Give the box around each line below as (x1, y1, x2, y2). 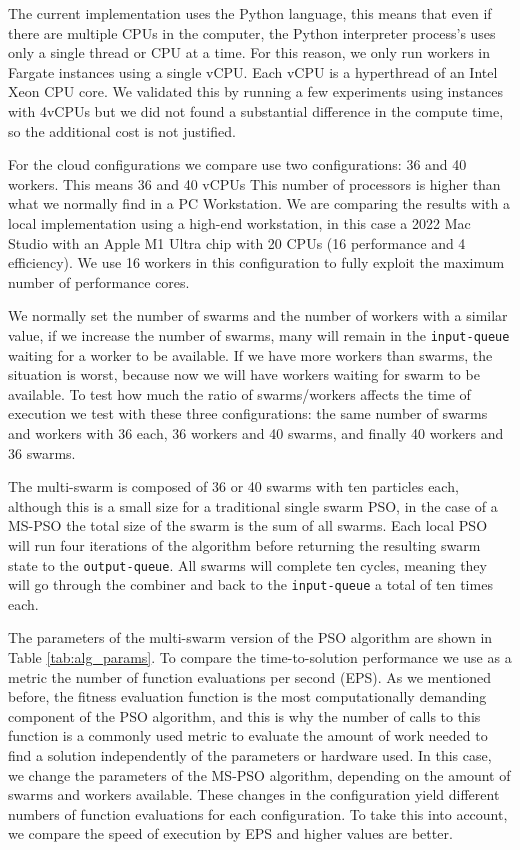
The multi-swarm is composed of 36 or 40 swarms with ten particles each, (8, 476, 459, 497)
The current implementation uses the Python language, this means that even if (8, 3, 492, 23)
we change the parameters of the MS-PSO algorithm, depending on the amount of (8, 764, 511, 785)
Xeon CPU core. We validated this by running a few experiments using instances (8, 81, 503, 102)
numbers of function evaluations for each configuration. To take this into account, (8, 803, 508, 824)
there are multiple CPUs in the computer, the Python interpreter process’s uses (8, 22, 496, 43)
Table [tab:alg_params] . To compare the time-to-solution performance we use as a (8, 647, 512, 667)
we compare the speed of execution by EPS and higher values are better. (8, 823, 453, 844)
